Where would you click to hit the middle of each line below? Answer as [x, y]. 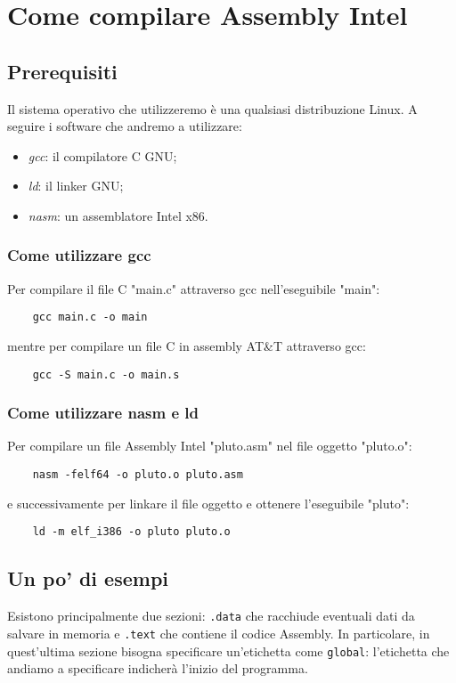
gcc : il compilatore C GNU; [102, 155]
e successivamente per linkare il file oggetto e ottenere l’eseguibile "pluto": [208, 503]
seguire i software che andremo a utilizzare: [125, 126]
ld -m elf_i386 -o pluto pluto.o [131, 532]
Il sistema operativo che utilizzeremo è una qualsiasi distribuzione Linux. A [212, 108]
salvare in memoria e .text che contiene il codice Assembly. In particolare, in [219, 633]
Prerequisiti [62, 71]
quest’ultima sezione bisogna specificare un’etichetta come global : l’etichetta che [228, 650]
